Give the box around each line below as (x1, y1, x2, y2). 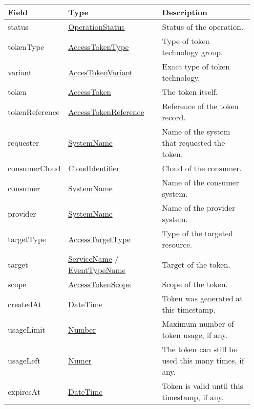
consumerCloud (8, 162, 61, 174)
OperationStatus (68, 21, 125, 32)
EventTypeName (68, 264, 126, 275)
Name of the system (162, 126, 231, 137)
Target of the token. (162, 258, 231, 270)
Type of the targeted (162, 227, 233, 239)
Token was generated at (162, 293, 243, 304)
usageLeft (8, 355, 41, 366)
